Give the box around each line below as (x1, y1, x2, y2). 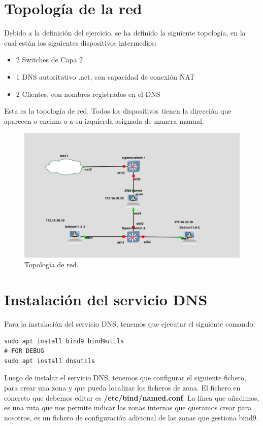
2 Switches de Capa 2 (16, 54, 83, 65)
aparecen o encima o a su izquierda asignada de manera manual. (4, 115, 204, 126)
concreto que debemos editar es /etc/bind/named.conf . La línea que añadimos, (4, 392, 259, 403)
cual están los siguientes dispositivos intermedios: (4, 37, 157, 48)
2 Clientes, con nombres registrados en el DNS (16, 88, 160, 99)
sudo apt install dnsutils (4, 357, 95, 365)
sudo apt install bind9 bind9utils (4, 337, 124, 345)
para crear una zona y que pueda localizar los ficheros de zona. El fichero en (4, 382, 241, 393)
